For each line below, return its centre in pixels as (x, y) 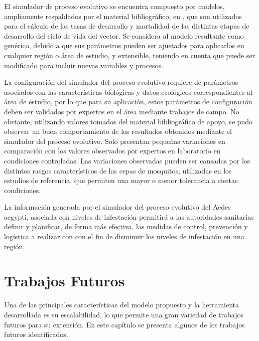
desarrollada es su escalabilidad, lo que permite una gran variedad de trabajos (124, 314)
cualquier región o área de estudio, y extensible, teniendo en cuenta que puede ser (130, 55)
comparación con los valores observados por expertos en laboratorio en (112, 151)
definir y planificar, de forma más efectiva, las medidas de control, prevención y (126, 226)
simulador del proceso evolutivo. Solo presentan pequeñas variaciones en (115, 141)
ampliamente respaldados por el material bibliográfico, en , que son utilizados (123, 16)
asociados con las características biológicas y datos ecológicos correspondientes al (128, 92)
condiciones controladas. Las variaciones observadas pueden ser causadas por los (127, 160)
